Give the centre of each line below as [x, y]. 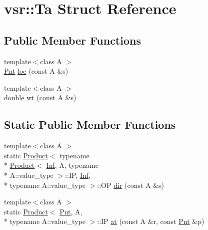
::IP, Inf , [78, 175]
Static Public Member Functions [90, 125]
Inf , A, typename [72, 165]
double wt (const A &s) [40, 97]
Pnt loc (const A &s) [36, 71]
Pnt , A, [71, 211]
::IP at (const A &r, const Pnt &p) [151, 221]
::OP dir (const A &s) [131, 185]
